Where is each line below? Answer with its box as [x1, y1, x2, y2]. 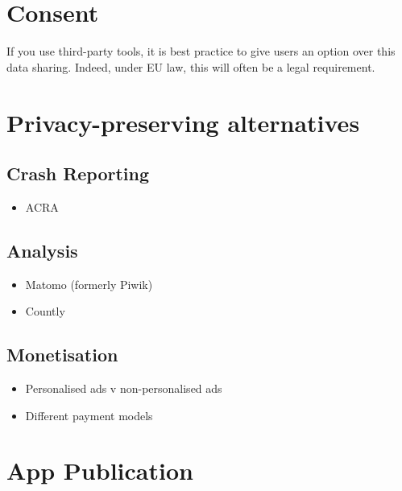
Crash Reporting [6, 161, 150, 186]
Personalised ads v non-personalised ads [25, 380, 222, 397]
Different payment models [25, 406, 153, 423]
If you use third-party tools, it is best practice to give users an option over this [6, 43, 396, 60]
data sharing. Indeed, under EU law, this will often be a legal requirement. [6, 58, 375, 75]
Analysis [6, 237, 78, 262]
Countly [25, 303, 65, 320]
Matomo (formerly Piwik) [25, 275, 153, 292]
